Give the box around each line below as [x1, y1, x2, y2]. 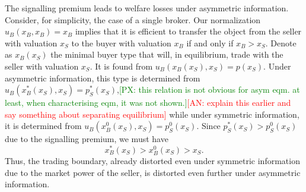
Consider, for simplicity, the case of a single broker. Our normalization [5, 13, 261, 26]
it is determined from [5, 119, 82, 132]
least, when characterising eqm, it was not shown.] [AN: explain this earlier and [5, 96, 291, 109]
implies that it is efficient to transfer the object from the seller [75, 25, 302, 37]
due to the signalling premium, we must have [5, 133, 168, 145]
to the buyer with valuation [71, 36, 171, 49]
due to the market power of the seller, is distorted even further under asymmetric [5, 166, 301, 178]
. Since [196, 119, 221, 132]
